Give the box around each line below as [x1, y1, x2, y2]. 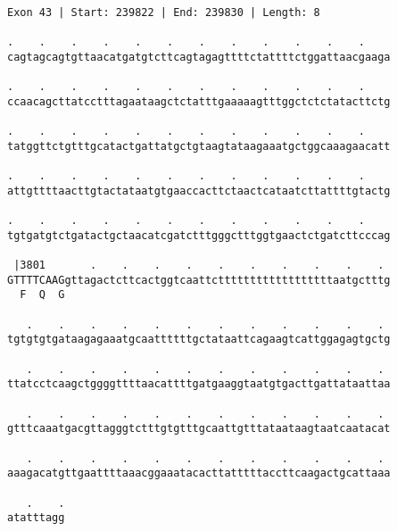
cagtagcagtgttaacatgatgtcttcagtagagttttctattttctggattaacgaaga [7, 50, 391, 63]
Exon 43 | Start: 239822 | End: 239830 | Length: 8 [7, 6, 320, 19]
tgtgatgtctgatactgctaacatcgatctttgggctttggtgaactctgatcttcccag [7, 228, 391, 242]
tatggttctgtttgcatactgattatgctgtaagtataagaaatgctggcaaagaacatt [7, 139, 391, 153]
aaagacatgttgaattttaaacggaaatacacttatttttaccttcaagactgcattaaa [7, 467, 391, 480]
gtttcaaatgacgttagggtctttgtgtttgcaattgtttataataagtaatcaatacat [7, 422, 391, 436]
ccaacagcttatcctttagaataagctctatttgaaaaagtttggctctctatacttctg [7, 95, 391, 108]
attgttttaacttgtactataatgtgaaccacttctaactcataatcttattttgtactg [7, 184, 391, 197]
